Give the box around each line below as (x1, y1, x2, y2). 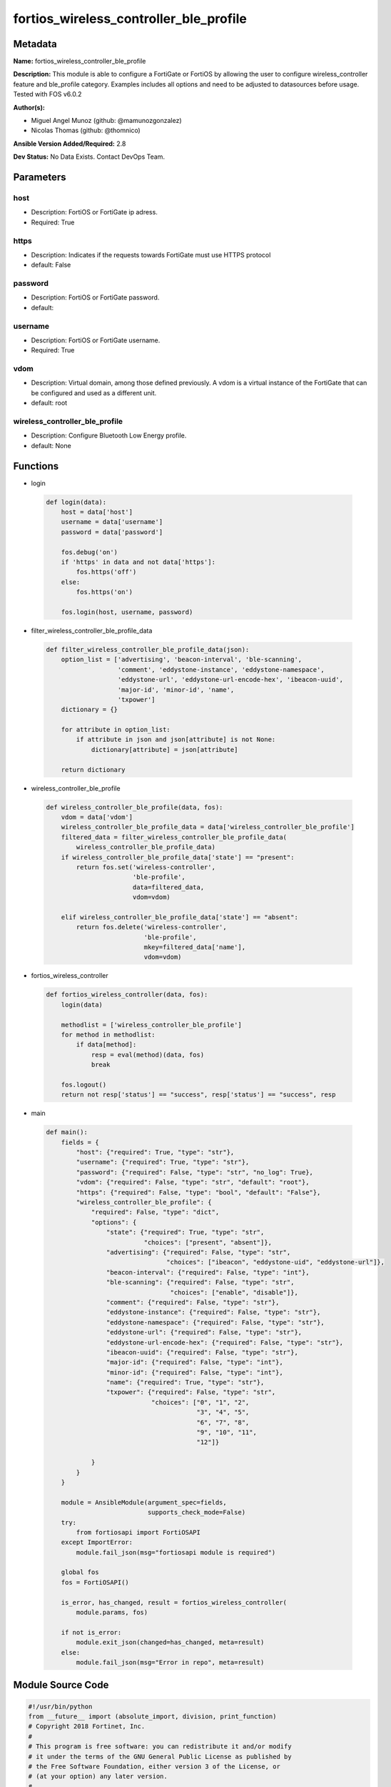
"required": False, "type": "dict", (91, 1208, 220, 1217)
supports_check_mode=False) (147, 1508, 246, 1517)
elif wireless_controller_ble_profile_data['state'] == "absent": (61, 913, 299, 921)
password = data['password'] (61, 528, 163, 536)
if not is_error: (61, 1628, 122, 1636)
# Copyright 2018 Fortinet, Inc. (28, 1723, 146, 1731)
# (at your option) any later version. (28, 1773, 168, 1781)
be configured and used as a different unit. (31, 388, 157, 397)
